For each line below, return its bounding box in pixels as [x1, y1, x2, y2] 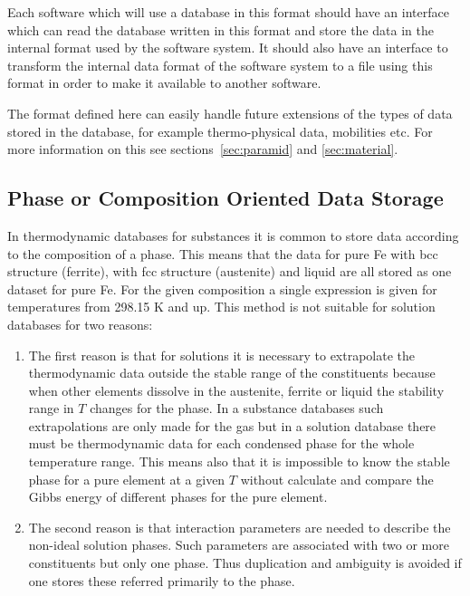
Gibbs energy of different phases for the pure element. [28, 487, 328, 506]
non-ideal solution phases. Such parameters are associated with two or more [28, 535, 449, 554]
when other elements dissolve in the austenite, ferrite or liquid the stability [28, 380, 445, 399]
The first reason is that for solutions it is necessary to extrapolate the [28, 345, 416, 364]
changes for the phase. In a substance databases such [90, 399, 384, 418]
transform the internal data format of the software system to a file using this [7, 55, 433, 74]
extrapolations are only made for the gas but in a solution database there [28, 416, 436, 435]
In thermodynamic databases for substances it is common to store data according [7, 226, 459, 245]
